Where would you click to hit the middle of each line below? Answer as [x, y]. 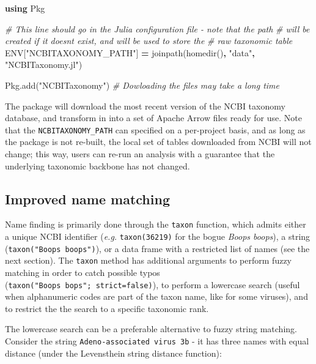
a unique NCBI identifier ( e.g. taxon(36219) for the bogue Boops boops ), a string [158, 236]
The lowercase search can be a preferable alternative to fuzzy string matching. [151, 329]
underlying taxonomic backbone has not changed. [97, 165]
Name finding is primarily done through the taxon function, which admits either [156, 224]
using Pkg [25, 8]
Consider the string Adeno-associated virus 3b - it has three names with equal [157, 341]
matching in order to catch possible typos [83, 273]
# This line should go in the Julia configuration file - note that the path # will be [157, 28]
